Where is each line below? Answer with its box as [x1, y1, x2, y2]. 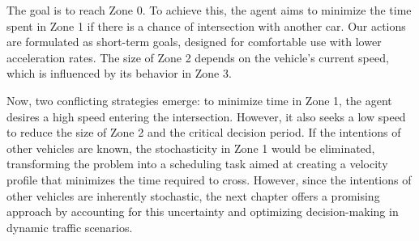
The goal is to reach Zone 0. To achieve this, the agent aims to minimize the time [6, 2, 412, 18]
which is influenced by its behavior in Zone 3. [6, 65, 232, 82]
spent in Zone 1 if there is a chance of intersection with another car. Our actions [6, 17, 406, 34]
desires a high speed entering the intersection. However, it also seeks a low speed [6, 108, 406, 125]
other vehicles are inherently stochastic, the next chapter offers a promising [6, 187, 380, 204]
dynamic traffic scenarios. [6, 218, 133, 235]
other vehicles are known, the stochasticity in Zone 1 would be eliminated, [6, 139, 375, 156]
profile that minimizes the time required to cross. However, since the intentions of [6, 171, 412, 188]
